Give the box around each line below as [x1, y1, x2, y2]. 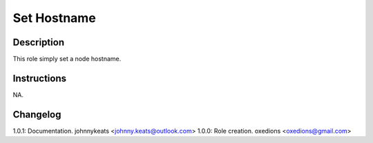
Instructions [12, 72, 67, 84]
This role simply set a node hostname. [12, 55, 122, 63]
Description [12, 36, 65, 48]
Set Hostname [12, 10, 96, 25]
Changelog [12, 109, 61, 120]
